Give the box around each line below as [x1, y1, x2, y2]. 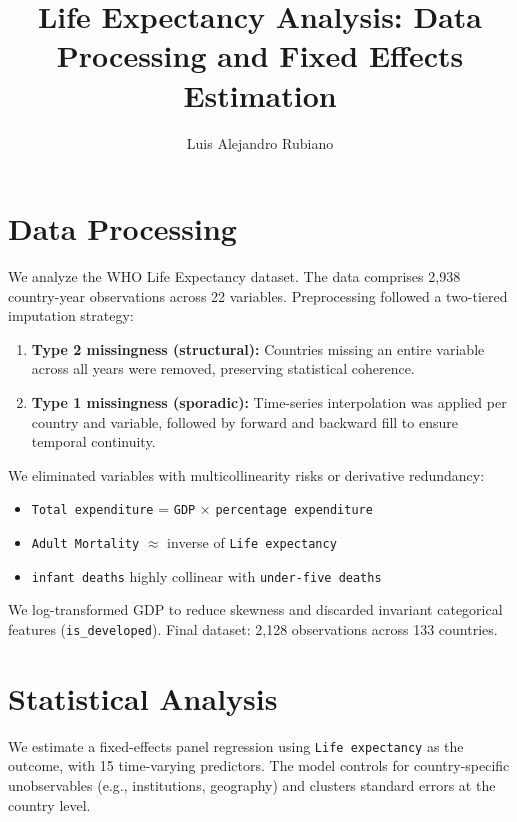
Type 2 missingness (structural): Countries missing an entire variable [31, 338, 485, 359]
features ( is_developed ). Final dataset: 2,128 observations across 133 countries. [8, 618, 498, 639]
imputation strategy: [8, 305, 134, 326]
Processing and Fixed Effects [56, 35, 464, 76]
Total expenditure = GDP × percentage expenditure [31, 498, 373, 519]
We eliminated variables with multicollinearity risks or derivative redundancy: [8, 464, 485, 485]
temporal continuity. [31, 431, 156, 452]
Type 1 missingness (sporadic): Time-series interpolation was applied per [31, 392, 507, 412]
